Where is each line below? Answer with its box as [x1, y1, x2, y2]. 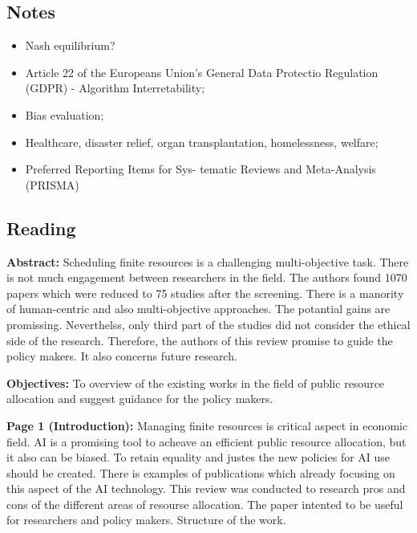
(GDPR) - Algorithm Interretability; [25, 79, 205, 96]
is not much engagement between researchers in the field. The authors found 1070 [6, 269, 407, 286]
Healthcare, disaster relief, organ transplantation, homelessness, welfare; [25, 133, 379, 150]
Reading [6, 215, 76, 240]
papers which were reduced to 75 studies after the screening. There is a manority [6, 284, 404, 301]
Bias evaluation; [25, 106, 104, 123]
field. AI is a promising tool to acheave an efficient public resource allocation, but [6, 433, 407, 450]
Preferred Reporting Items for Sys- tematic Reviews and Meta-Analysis [25, 161, 376, 177]
